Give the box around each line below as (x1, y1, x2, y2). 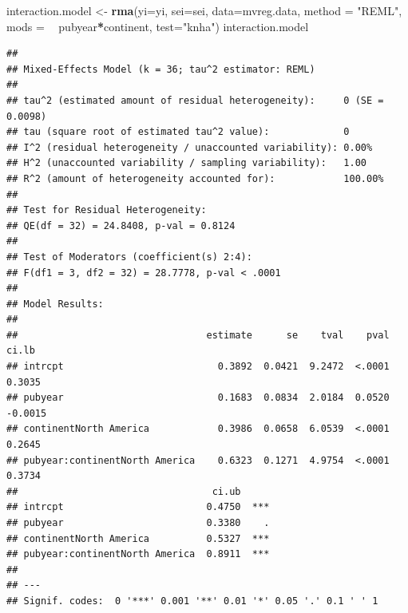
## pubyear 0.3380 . (6, 517, 270, 528)
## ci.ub (6, 485, 241, 497)
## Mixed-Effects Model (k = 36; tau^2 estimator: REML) (6, 63, 315, 75)
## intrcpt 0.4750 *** (6, 501, 270, 513)
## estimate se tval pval (6, 329, 390, 341)
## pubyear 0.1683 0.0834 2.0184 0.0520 (6, 392, 390, 404)
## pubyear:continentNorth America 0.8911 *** (6, 548, 270, 560)
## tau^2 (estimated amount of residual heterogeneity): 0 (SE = (6, 94, 384, 106)
